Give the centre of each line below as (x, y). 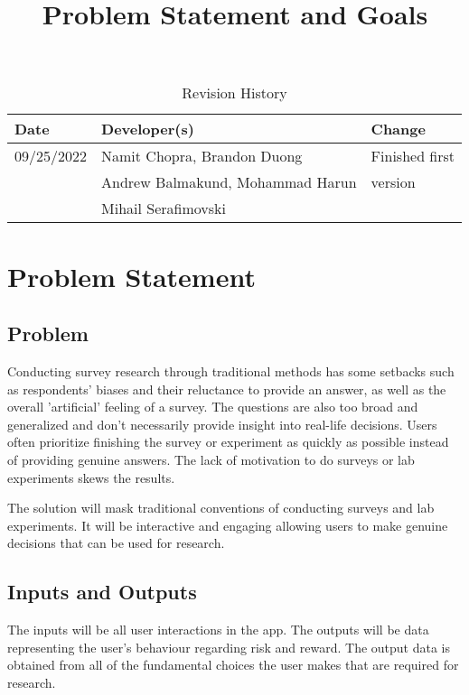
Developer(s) (148, 129)
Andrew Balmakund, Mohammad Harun (229, 182)
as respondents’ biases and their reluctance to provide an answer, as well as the (227, 389)
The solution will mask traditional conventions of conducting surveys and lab (221, 508)
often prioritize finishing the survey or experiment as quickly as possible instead (228, 442)
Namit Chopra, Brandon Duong (202, 156)
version (393, 182)
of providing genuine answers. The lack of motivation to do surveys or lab (211, 459)
